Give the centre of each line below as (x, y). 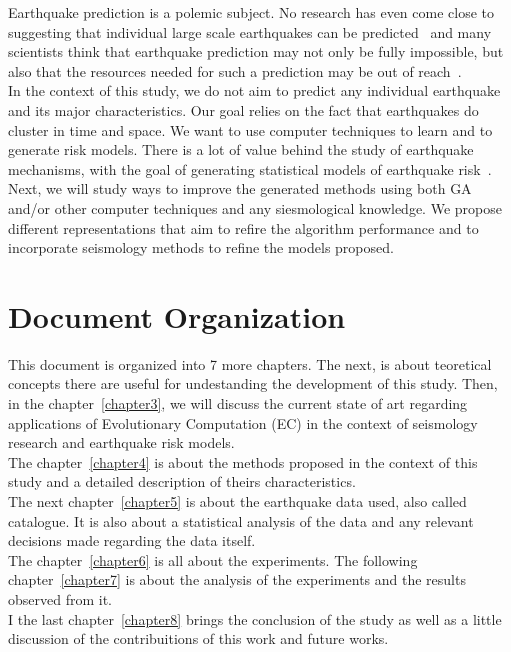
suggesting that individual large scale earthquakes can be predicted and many (250, 31)
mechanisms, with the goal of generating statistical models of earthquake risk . (250, 168)
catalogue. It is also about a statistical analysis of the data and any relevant (241, 520)
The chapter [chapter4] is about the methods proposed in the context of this (243, 461)
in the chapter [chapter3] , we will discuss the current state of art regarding (238, 403)
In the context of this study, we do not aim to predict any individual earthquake (254, 90)
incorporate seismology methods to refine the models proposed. (201, 247)
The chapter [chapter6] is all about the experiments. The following (213, 559)
